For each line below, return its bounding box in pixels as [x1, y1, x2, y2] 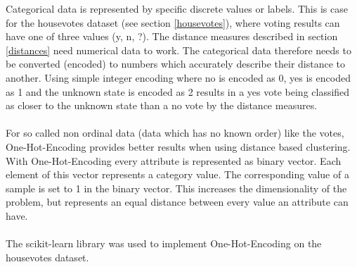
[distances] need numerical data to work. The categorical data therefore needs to [6, 42, 351, 57]
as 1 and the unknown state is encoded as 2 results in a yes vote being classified [6, 84, 350, 99]
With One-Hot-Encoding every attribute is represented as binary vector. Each [6, 153, 342, 168]
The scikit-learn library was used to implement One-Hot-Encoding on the [6, 236, 322, 251]
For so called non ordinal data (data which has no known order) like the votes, [6, 125, 344, 140]
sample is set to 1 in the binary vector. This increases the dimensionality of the [6, 180, 347, 195]
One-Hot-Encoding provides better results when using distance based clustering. [6, 139, 351, 154]
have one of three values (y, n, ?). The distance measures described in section [6, 29, 338, 44]
